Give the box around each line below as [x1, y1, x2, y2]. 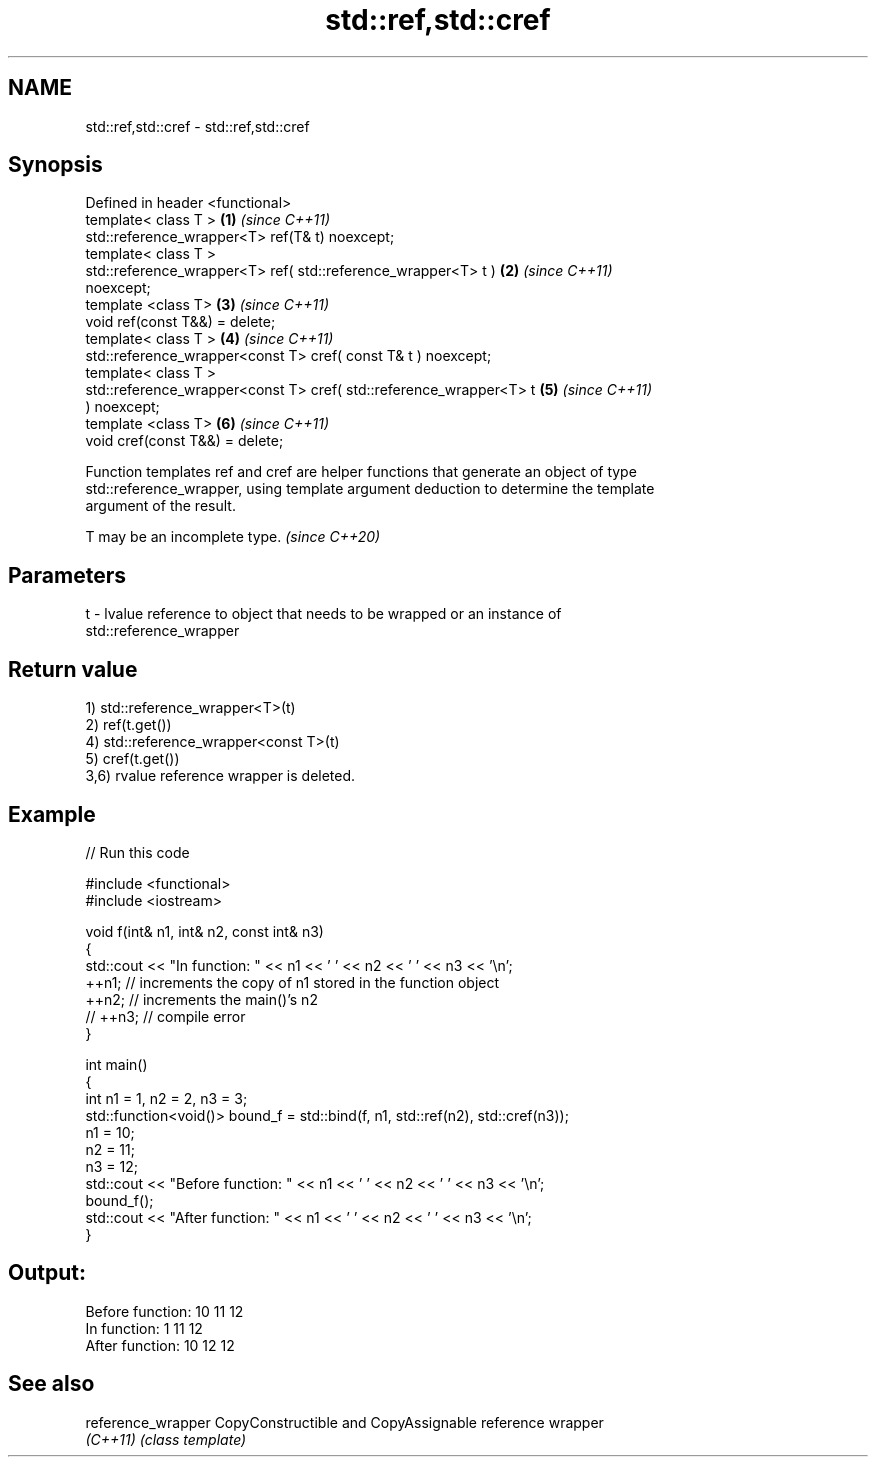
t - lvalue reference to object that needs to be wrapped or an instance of [85, 605, 562, 623]
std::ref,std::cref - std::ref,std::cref [85, 117, 310, 135]
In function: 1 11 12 [85, 1319, 203, 1337]
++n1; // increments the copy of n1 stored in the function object [85, 973, 500, 991]
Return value [8, 656, 138, 682]
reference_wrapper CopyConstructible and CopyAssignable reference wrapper [85, 1413, 604, 1431]
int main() [85, 1055, 148, 1073]
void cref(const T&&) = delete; [85, 432, 284, 450]
